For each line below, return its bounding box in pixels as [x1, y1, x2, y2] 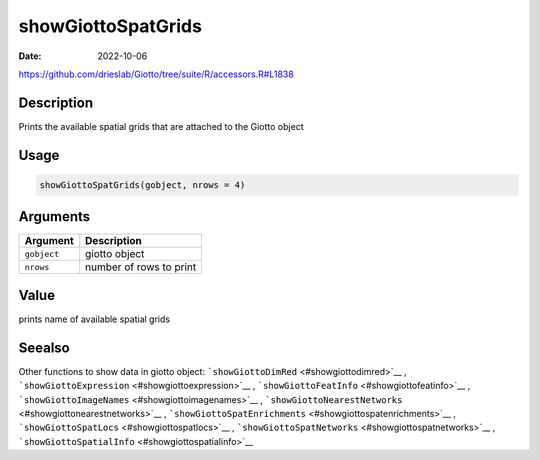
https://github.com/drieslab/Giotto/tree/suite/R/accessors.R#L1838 [18, 68, 294, 80]
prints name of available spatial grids [18, 313, 170, 325]
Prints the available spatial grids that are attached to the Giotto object [18, 120, 304, 132]
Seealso [18, 339, 70, 356]
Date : [18, 50, 42, 62]
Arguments [18, 208, 91, 225]
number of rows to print [85, 260, 197, 274]
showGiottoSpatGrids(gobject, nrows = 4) [39, 179, 246, 190]
